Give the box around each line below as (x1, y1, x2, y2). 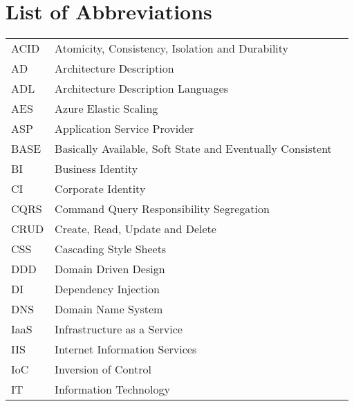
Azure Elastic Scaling (55, 100, 158, 117)
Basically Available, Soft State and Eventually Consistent (55, 140, 332, 157)
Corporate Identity (55, 181, 146, 197)
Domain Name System (55, 301, 163, 317)
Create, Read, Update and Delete (55, 221, 216, 237)
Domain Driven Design (55, 261, 165, 277)
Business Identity (55, 160, 138, 177)
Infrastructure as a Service (55, 321, 183, 338)
